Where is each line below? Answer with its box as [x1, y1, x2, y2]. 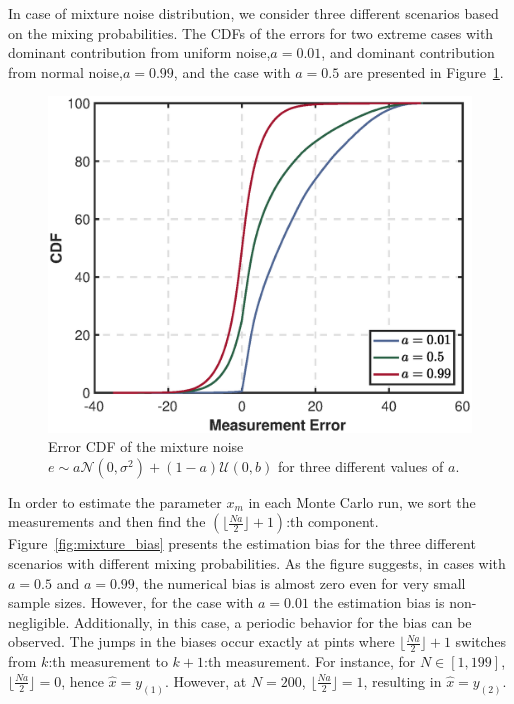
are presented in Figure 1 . [343, 61, 504, 82]
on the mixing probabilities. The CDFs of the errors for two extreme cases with [8, 22, 494, 43]
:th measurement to [48, 651, 168, 672]
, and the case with [173, 61, 291, 82]
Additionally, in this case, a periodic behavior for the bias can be [74, 611, 472, 632]
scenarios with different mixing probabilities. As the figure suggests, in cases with [8, 552, 506, 573]
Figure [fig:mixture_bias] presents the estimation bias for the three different [8, 533, 476, 554]
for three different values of [277, 455, 444, 476]
